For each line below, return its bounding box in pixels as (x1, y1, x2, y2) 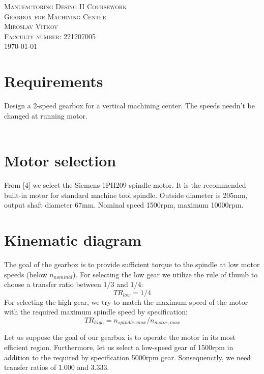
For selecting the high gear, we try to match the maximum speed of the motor (4, 296, 248, 307)
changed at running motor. (4, 110, 87, 121)
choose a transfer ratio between (4, 279, 101, 290)
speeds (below (4, 269, 47, 279)
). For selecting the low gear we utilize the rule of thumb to (73, 269, 258, 279)
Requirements (4, 71, 103, 92)
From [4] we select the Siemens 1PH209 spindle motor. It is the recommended (4, 180, 246, 190)
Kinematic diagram (4, 229, 142, 250)
